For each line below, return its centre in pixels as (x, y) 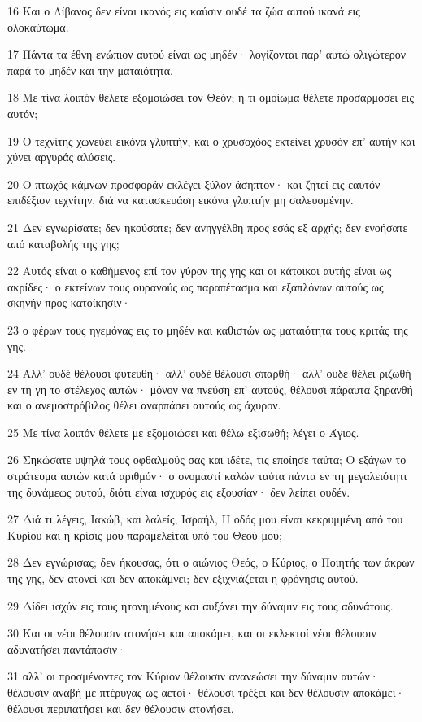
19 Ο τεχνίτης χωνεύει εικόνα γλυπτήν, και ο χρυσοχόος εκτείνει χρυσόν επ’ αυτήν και (211, 140)
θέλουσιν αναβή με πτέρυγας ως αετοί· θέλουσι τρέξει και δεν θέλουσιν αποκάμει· (206, 692)
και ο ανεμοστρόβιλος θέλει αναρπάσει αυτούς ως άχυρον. (144, 405)
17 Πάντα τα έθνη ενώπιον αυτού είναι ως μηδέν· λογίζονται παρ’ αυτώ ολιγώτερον (207, 54)
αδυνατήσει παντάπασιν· (67, 648)
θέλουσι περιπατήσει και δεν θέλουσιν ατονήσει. (121, 708)
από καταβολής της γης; (63, 243)
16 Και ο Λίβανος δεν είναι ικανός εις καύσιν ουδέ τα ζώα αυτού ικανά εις (184, 11)
